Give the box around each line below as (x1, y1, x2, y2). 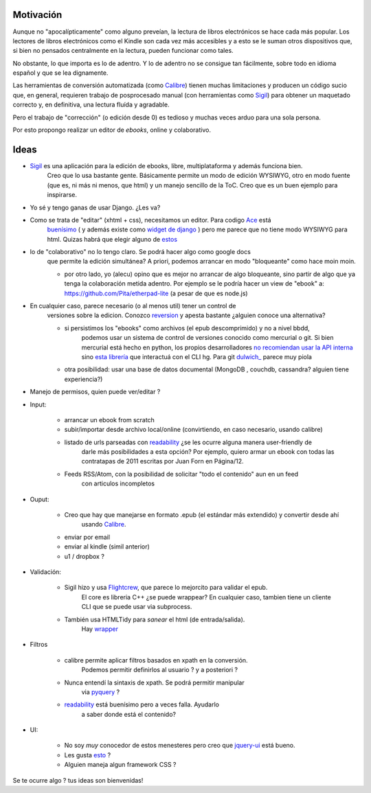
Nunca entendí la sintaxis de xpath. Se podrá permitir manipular (64, 678, 245, 687)
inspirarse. (47, 191, 78, 199)
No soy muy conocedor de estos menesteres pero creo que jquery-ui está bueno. (64, 742, 295, 750)
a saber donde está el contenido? (81, 710, 177, 718)
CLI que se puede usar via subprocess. (81, 603, 192, 611)
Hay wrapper (81, 625, 119, 633)
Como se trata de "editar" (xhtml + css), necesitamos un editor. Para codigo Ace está (30, 216, 271, 224)
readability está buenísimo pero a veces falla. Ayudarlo (64, 700, 220, 709)
